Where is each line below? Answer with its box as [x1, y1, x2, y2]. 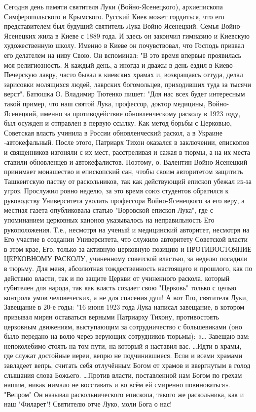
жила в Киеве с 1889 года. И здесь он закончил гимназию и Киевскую [38, 30, 250, 41]
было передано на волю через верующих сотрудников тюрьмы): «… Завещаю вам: [4, 331, 250, 341]
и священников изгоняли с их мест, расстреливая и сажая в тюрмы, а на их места [4, 146, 250, 157]
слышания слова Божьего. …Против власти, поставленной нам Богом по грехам [4, 369, 242, 380]
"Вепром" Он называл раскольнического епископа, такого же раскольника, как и [4, 389, 244, 399]
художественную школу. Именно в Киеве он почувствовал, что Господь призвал [4, 40, 244, 50]
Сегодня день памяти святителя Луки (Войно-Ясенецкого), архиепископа [4, 1, 223, 11]
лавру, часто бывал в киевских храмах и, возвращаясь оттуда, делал [39, 69, 243, 80]
